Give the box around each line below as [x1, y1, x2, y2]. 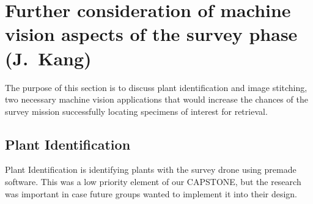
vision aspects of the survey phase [5, 21, 298, 46]
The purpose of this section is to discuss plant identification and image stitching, [5, 81, 307, 93]
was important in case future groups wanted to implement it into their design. [5, 187, 298, 200]
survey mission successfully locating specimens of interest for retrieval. [5, 104, 268, 117]
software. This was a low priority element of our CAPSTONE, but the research [5, 175, 301, 188]
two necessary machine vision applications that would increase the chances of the [5, 93, 308, 106]
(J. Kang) [5, 45, 92, 70]
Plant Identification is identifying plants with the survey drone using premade [5, 163, 296, 176]
